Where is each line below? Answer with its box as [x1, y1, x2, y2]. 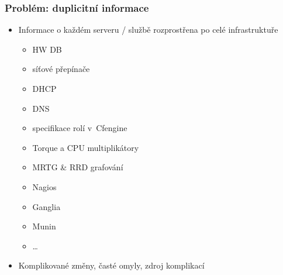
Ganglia [32, 200, 61, 212]
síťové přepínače [32, 63, 90, 75]
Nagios [32, 180, 57, 192]
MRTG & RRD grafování [32, 161, 123, 173]
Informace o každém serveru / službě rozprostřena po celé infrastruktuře [18, 23, 278, 36]
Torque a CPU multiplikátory [32, 141, 139, 153]
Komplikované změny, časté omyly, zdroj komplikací [18, 259, 205, 271]
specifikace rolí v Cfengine [32, 122, 127, 134]
